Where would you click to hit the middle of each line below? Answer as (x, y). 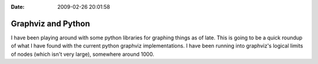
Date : (18, 7)
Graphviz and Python (51, 23)
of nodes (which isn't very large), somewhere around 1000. (82, 54)
